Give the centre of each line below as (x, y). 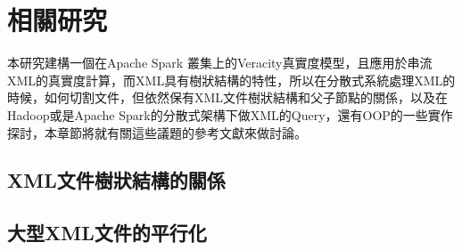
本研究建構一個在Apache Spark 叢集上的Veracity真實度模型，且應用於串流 (220, 63)
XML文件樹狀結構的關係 (116, 180)
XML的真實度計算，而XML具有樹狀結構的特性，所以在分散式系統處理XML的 (231, 80)
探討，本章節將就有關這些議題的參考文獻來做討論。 (157, 132)
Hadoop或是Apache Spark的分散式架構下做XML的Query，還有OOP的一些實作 (230, 114)
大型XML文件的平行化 (107, 233)
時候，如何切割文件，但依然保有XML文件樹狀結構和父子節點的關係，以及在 (228, 97)
